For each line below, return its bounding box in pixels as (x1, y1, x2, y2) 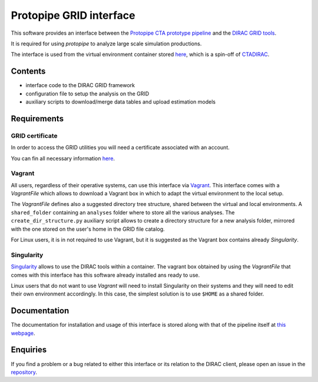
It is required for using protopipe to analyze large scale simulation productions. (11, 40, 202, 47)
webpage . (11, 330, 35, 337)
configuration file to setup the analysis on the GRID (25, 90, 150, 97)
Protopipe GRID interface (11, 9, 135, 22)
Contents (11, 67, 46, 77)
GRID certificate (11, 131, 58, 139)
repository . (11, 368, 38, 376)
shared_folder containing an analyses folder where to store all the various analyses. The (11, 209, 235, 216)
